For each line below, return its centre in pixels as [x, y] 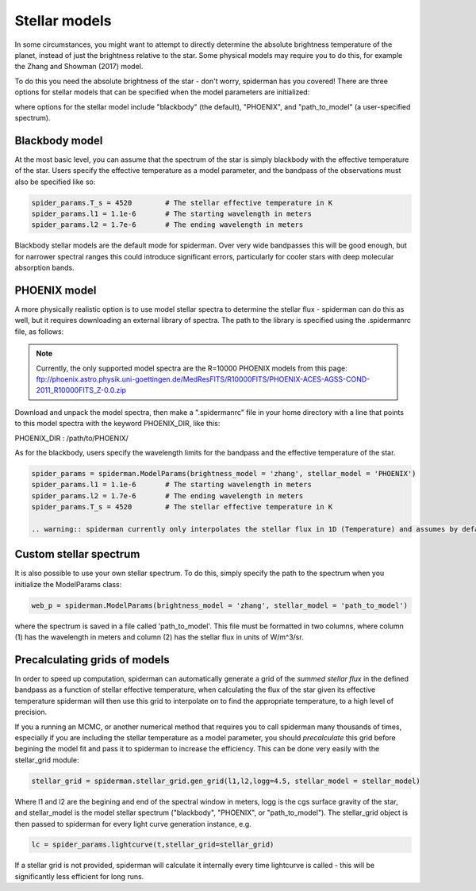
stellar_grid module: [47, 760]
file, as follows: [39, 331]
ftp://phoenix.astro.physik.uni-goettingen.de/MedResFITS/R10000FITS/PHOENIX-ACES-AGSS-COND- [203, 379]
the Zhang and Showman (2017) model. [79, 67]
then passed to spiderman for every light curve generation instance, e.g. [133, 824]
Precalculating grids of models [92, 660]
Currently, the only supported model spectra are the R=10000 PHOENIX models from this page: [192, 368]
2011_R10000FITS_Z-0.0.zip [81, 390]
